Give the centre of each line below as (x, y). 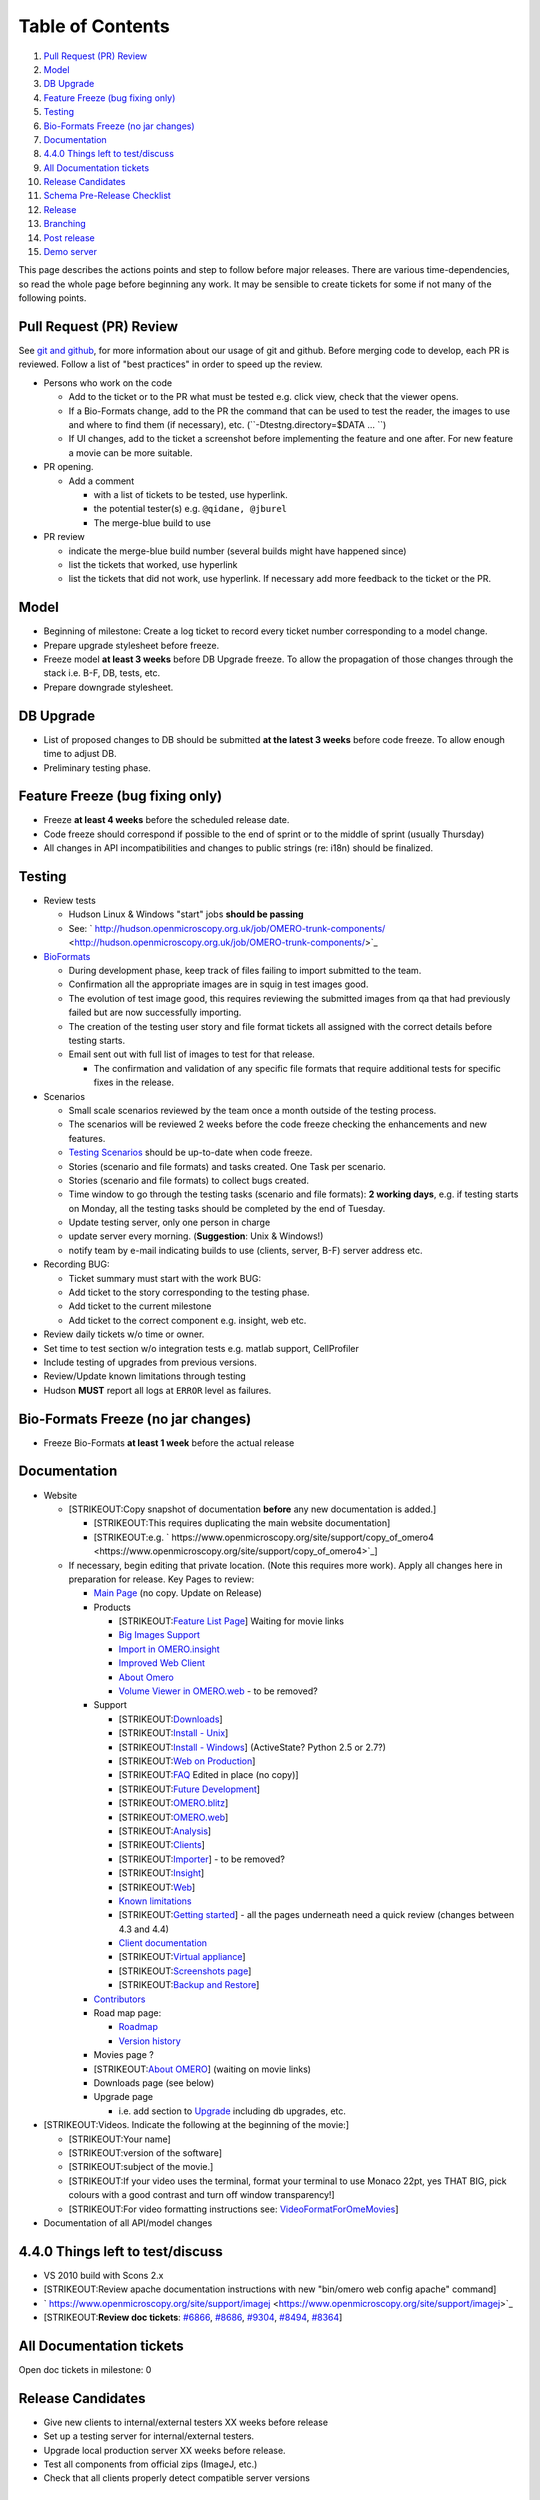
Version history (150, 2041)
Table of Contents (94, 26)
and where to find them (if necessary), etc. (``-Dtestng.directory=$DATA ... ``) (227, 425)
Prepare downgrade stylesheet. (108, 687)
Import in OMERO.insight (169, 1649)
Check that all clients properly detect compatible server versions (176, 2478)
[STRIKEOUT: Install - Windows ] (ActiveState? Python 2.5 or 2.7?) (252, 1747)
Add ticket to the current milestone (140, 1306)
